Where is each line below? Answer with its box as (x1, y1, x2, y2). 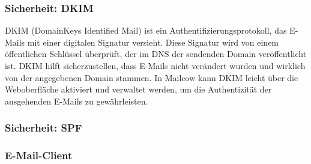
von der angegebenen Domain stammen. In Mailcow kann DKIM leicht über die (5, 71, 298, 84)
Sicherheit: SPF (5, 120, 82, 135)
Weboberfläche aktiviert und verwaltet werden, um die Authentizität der (5, 83, 272, 96)
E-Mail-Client (5, 148, 73, 163)
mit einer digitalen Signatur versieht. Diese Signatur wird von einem (27, 35, 279, 48)
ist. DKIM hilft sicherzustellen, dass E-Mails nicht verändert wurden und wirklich (5, 59, 306, 71)
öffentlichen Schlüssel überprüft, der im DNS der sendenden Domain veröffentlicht (5, 47, 307, 60)
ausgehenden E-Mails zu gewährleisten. (5, 94, 148, 107)
